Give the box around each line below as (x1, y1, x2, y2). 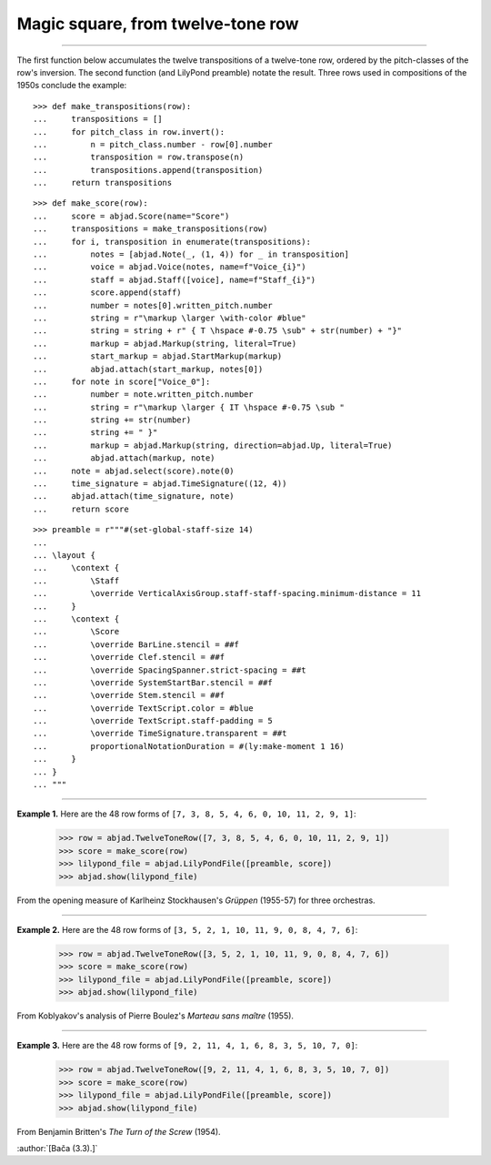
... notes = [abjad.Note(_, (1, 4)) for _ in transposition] (33, 249, 350, 259)
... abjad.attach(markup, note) (33, 453, 215, 463)
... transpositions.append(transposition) (33, 165, 264, 175)
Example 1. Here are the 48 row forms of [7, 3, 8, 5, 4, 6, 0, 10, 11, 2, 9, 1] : (16, 808, 356, 819)
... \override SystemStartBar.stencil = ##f (33, 677, 273, 687)
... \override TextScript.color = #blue (33, 703, 254, 714)
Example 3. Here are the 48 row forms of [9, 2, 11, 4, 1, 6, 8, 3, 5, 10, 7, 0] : (16, 1040, 358, 1051)
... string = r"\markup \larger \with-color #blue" (33, 312, 306, 323)
